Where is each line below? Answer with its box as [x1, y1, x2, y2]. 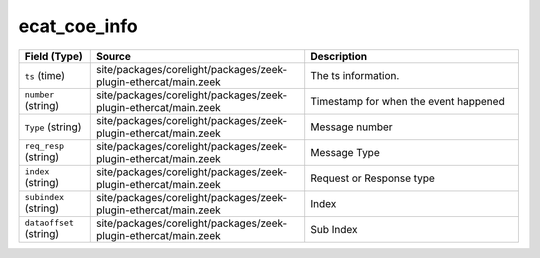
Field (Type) [24, 49, 84, 63]
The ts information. [310, 68, 400, 82]
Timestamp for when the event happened [310, 94, 505, 108]
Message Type [310, 145, 380, 159]
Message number [310, 120, 394, 134]
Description [310, 49, 368, 63]
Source [95, 49, 132, 63]
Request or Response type [310, 171, 435, 185]
